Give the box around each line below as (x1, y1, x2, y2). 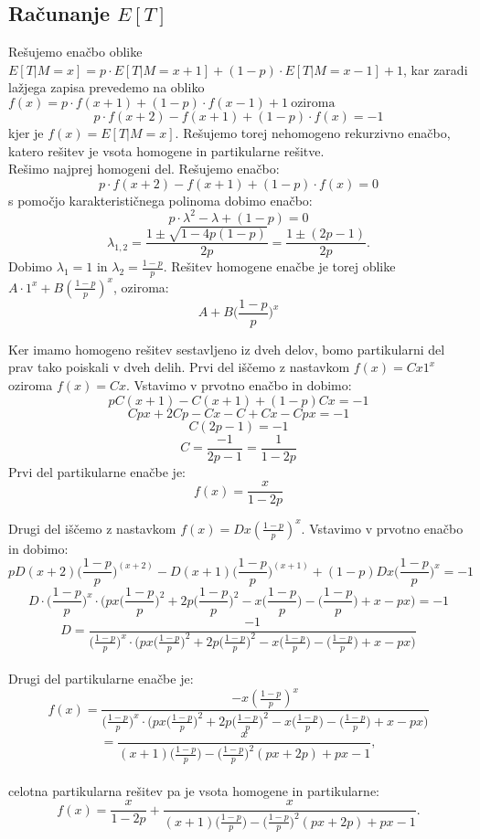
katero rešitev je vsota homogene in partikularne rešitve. (8, 141, 325, 160)
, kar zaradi (403, 59, 468, 79)
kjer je (8, 122, 44, 142)
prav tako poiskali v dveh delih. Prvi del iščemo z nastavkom (8, 357, 350, 377)
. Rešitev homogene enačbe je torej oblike (163, 257, 396, 276)
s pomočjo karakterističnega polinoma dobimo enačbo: (8, 190, 313, 209)
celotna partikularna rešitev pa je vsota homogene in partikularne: (8, 781, 379, 800)
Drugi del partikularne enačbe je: (8, 669, 194, 688)
